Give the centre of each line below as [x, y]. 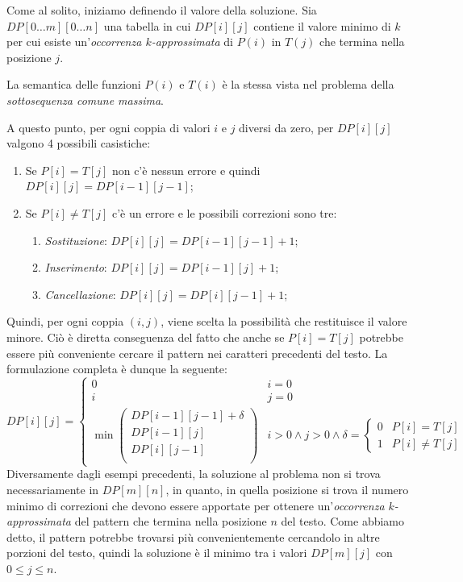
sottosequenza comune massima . [85, 100]
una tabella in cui [147, 25]
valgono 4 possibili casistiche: [79, 143]
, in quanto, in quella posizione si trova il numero [287, 490]
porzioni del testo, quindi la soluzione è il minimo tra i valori [157, 553]
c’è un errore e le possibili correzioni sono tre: [224, 212]
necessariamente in [53, 490]
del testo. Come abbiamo [343, 521]
